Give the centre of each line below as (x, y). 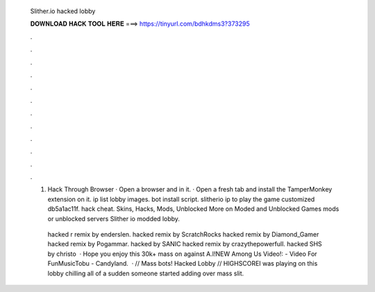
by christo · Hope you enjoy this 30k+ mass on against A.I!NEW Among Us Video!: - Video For (182, 254)
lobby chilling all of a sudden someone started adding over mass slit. (146, 273)
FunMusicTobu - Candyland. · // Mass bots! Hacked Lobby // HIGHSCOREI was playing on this (183, 264)
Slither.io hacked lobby (63, 11)
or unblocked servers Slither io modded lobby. (114, 218)
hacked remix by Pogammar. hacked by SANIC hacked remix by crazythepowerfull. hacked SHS (185, 244)
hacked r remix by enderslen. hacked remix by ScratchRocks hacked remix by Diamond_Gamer (183, 234)
